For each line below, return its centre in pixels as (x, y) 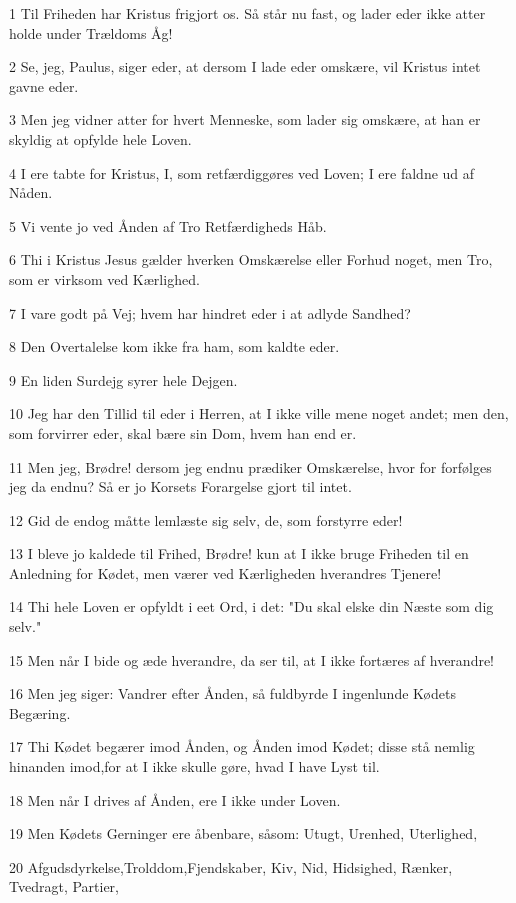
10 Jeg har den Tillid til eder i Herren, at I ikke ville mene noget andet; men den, (259, 413)
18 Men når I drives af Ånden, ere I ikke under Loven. (175, 799)
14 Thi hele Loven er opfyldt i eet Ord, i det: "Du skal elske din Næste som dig (251, 606)
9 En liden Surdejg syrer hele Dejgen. (123, 379)
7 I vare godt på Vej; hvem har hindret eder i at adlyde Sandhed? (210, 312)
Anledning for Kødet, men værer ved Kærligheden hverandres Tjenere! (225, 572)
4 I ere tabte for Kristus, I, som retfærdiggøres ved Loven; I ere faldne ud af (242, 172)
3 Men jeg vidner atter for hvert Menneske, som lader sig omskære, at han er (245, 119)
